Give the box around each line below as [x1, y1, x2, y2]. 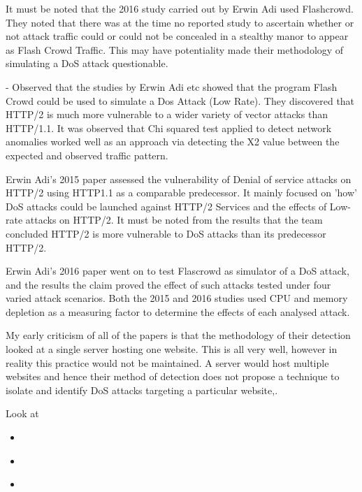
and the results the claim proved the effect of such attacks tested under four [6, 277, 331, 291]
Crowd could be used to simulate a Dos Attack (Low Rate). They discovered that [6, 93, 355, 108]
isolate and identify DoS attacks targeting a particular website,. [6, 382, 278, 397]
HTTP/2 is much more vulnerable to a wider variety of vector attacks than [6, 107, 328, 122]
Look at [6, 406, 39, 421]
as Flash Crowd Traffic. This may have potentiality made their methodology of [6, 42, 344, 57]
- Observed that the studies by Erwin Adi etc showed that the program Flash [6, 79, 338, 94]
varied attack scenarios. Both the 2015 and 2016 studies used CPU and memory [6, 291, 348, 305]
